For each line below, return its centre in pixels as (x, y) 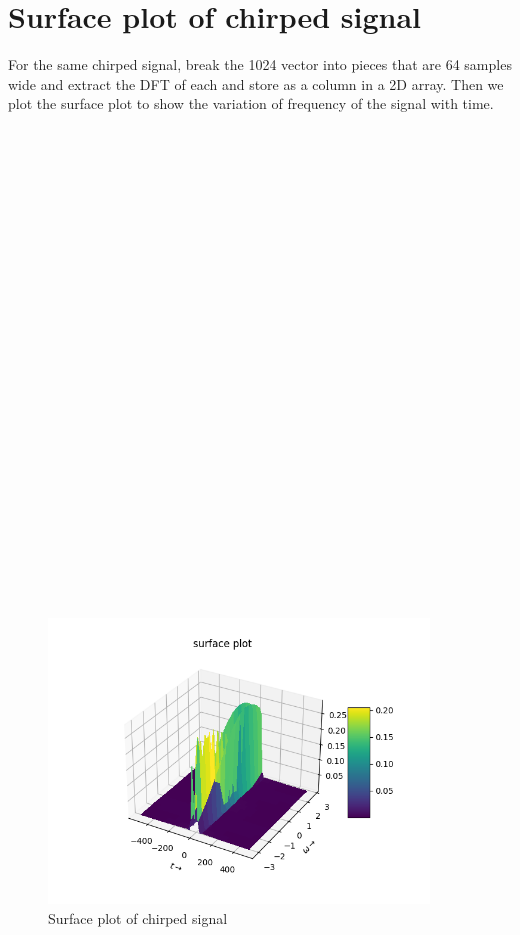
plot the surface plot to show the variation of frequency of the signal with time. (251, 103)
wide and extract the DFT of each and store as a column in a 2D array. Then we (256, 83)
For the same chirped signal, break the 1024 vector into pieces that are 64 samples (260, 64)
